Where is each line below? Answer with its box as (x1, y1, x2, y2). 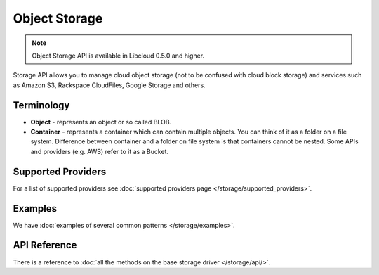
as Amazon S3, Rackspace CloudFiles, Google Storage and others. (13, 81, 206, 89)
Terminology (13, 99, 70, 111)
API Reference (13, 239, 77, 251)
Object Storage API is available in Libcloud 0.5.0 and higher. (32, 51, 205, 60)
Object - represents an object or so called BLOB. (30, 117, 172, 126)
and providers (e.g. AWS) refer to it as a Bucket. (30, 147, 168, 155)
